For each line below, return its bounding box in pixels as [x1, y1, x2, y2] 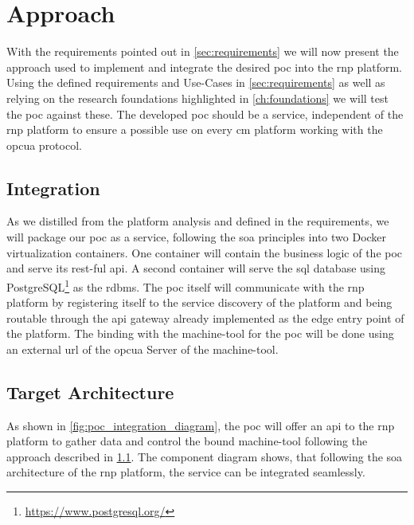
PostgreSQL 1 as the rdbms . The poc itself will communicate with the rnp [6, 276, 365, 295]
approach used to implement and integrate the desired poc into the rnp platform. [6, 58, 403, 75]
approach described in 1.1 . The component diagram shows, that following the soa [6, 448, 403, 464]
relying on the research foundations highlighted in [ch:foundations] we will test [6, 89, 389, 106]
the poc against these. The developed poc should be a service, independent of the [6, 105, 404, 122]
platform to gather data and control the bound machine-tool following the [6, 433, 368, 449]
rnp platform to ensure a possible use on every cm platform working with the [6, 121, 383, 138]
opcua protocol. [6, 136, 82, 153]
